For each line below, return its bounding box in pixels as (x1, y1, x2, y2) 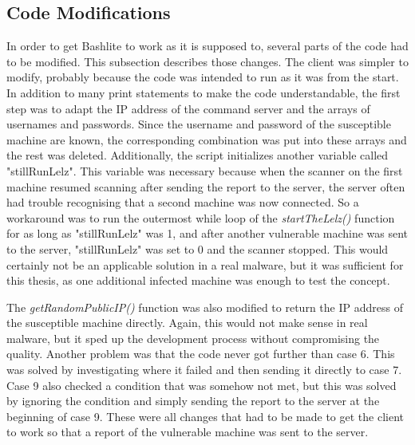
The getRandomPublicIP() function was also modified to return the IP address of (6, 298, 403, 315)
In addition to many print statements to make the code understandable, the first (6, 84, 401, 100)
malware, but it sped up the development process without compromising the (6, 329, 380, 346)
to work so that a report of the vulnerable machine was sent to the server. (6, 423, 369, 440)
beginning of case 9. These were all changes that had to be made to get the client (6, 408, 404, 424)
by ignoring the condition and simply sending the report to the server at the (6, 392, 380, 409)
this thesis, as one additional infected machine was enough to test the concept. (6, 272, 390, 289)
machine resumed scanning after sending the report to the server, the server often (6, 178, 405, 195)
